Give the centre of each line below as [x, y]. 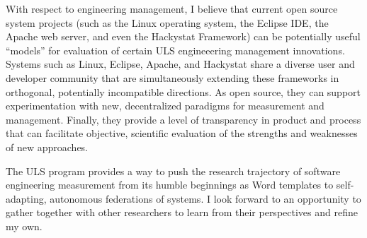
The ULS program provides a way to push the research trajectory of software [173, 171]
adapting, [26, 198]
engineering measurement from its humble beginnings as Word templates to [170, 185]
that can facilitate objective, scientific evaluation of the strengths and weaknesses [182, 133]
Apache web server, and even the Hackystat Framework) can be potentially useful [183, 36]
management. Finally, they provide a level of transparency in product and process [183, 119]
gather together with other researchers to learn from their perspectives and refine [182, 212]
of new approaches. [47, 147]
